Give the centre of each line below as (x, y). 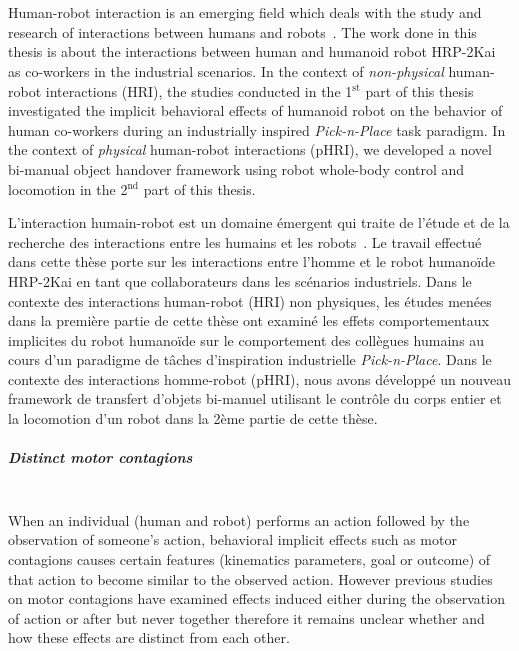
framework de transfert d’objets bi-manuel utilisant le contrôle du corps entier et (255, 398)
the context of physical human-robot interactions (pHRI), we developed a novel (250, 149)
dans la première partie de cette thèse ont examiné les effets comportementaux (249, 320)
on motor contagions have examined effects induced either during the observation (256, 598)
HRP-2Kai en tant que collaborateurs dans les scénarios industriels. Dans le (240, 280)
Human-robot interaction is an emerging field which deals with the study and (245, 12)
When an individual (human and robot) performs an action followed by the (239, 519)
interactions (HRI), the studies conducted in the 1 (199, 90)
